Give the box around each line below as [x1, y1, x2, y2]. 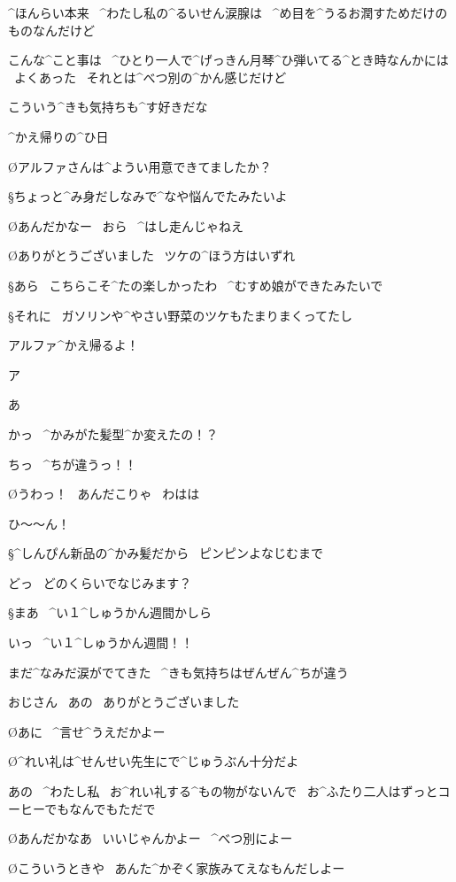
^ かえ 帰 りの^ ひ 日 [8, 127, 109, 145]
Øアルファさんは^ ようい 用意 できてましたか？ [8, 157, 272, 175]
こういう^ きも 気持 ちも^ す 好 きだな [8, 97, 208, 116]
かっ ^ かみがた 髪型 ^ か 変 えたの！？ [8, 424, 219, 443]
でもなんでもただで [44, 799, 156, 817]
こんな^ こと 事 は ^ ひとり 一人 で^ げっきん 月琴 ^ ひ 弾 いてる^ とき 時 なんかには [8, 50, 449, 69]
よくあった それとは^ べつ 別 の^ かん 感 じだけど [13, 67, 287, 86]
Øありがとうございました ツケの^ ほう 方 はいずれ [8, 246, 296, 265]
